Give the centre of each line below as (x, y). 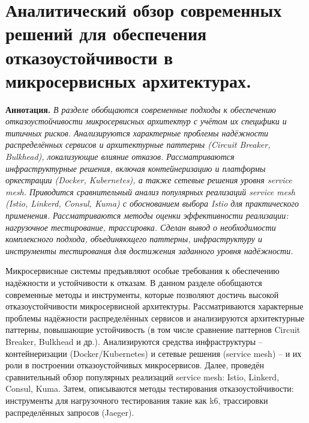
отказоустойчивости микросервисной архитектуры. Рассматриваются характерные (154, 306)
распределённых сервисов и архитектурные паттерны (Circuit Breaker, (138, 145)
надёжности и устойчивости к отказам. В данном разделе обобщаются (134, 282)
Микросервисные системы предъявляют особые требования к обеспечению (142, 271)
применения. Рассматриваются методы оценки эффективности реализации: (147, 215)
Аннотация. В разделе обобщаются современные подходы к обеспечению (141, 109)
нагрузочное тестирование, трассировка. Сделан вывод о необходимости (141, 227)
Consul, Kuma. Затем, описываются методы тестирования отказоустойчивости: (150, 388)
